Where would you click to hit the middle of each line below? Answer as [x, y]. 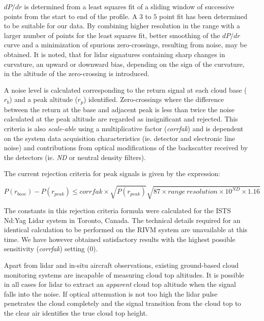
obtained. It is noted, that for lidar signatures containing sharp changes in [115, 54]
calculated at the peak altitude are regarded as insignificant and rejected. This [121, 119]
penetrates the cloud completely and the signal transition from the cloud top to [123, 303]
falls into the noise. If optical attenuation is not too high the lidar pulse [111, 293]
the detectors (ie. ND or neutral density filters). [75, 157]
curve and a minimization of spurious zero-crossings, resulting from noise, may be [125, 45]
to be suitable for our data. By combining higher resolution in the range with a [122, 26]
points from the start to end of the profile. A [71, 16]
